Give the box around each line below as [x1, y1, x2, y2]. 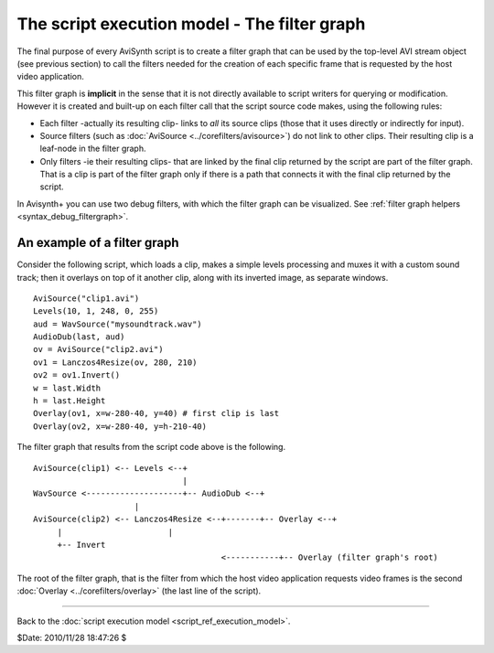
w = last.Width [33, 382, 102, 393]
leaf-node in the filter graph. [39, 143, 146, 155]
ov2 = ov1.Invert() [33, 370, 121, 380]
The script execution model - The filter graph [16, 14, 366, 34]
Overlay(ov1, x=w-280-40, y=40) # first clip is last [33, 408, 279, 419]
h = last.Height [33, 396, 106, 406]
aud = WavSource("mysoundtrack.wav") [33, 318, 203, 329]
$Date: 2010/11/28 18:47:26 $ [16, 632, 127, 643]
